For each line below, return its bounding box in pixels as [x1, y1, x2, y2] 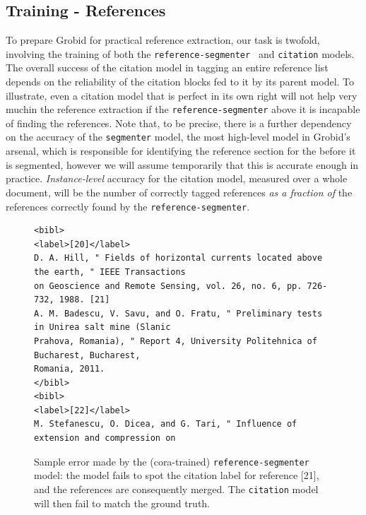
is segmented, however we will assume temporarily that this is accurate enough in [6, 157, 359, 172]
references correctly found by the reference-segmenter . [6, 199, 250, 213]
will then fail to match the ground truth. [34, 495, 211, 510]
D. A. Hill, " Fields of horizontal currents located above [34, 253, 323, 264]
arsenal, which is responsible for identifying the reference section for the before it [6, 143, 356, 158]
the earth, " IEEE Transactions [34, 266, 186, 277]
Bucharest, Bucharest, [34, 350, 141, 360]
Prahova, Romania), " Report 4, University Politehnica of [34, 336, 317, 346]
